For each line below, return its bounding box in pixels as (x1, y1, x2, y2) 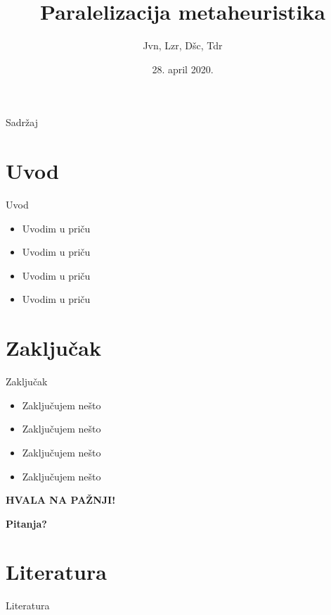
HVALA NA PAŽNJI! (6, 492, 116, 507)
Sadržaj (6, 115, 38, 130)
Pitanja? (6, 516, 47, 530)
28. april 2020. (152, 61, 214, 76)
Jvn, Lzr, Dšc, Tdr (143, 38, 223, 53)
